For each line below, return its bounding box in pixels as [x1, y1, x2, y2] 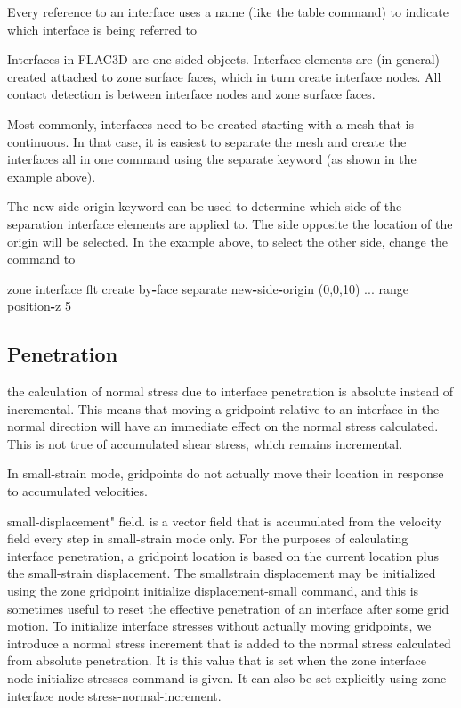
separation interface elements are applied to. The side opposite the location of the [7, 214, 453, 232]
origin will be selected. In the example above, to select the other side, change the [7, 232, 448, 250]
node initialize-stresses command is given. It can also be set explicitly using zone [7, 669, 447, 688]
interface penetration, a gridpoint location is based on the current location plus [7, 546, 440, 565]
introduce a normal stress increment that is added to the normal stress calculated [7, 633, 451, 652]
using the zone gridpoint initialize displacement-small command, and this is [7, 582, 419, 600]
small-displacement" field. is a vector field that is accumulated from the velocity [7, 511, 441, 530]
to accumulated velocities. [7, 482, 148, 500]
